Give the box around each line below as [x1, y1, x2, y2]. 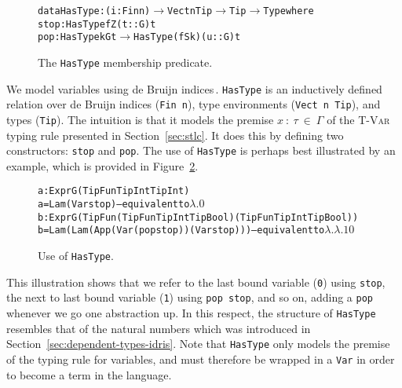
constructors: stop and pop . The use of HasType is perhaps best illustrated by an [6, 142, 396, 159]
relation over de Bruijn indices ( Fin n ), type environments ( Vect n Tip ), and [6, 96, 381, 112]
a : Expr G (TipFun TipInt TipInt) [38, 185, 190, 197]
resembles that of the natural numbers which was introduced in [6, 320, 311, 336]
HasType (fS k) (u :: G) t [133, 31, 241, 43]
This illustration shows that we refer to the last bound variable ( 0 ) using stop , [6, 273, 386, 290]
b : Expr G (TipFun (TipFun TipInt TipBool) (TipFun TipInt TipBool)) [38, 211, 359, 223]
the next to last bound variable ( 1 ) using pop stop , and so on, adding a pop [6, 289, 373, 306]
